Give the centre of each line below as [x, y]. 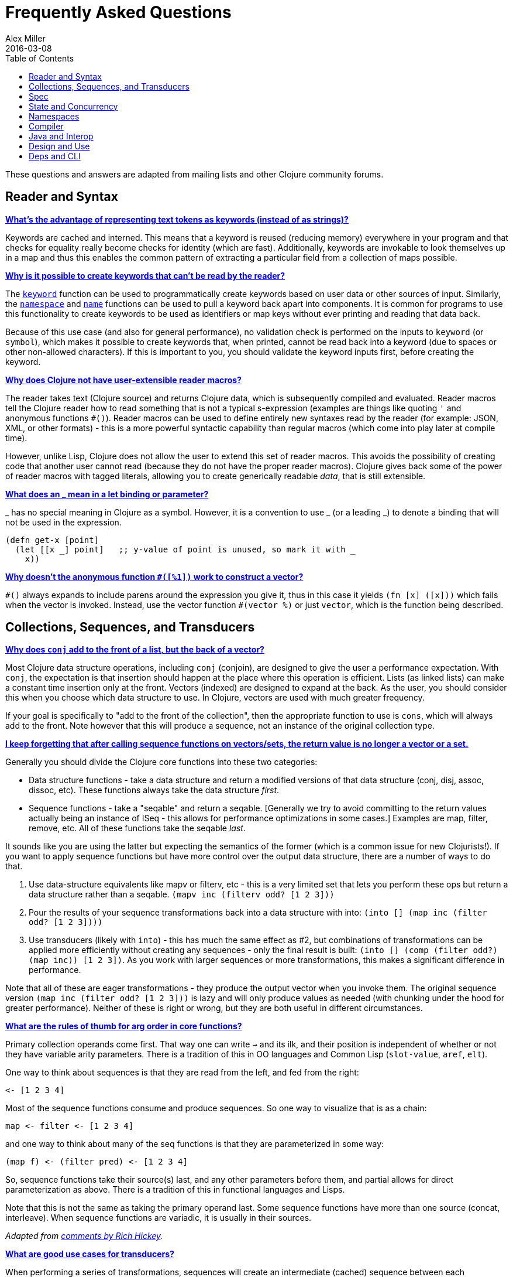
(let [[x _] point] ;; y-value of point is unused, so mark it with [180, 549]
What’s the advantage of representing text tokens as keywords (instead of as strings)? [177, 219]
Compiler [46, 126]
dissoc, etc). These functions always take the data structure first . [154, 790]
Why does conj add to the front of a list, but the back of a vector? [135, 650]
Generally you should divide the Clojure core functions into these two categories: [161, 762]
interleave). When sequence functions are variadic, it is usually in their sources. [159, 1218]
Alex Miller [25, 38]
